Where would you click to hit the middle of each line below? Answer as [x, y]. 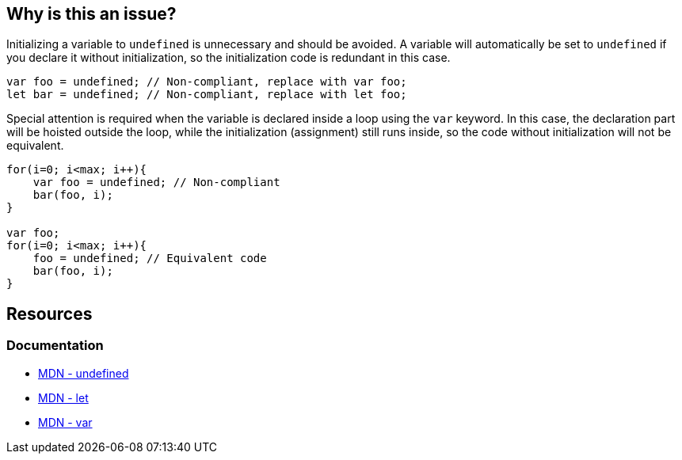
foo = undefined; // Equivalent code [150, 259]
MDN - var [65, 422]
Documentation [55, 346]
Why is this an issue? [91, 14]
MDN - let [63, 397]
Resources [50, 314]
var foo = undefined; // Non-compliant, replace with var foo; [207, 82]
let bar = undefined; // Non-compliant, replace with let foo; [207, 95]
